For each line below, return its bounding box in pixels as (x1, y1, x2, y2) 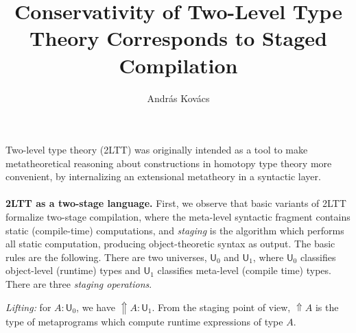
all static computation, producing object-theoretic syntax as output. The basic (5, 236, 335, 251)
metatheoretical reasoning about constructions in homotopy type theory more (5, 156, 332, 170)
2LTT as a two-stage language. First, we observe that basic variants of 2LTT (5, 196, 346, 210)
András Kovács (147, 90, 210, 105)
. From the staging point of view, (152, 299, 291, 314)
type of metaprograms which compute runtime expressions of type (5, 314, 283, 329)
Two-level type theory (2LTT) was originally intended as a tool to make (5, 143, 308, 157)
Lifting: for (5, 299, 51, 314)
